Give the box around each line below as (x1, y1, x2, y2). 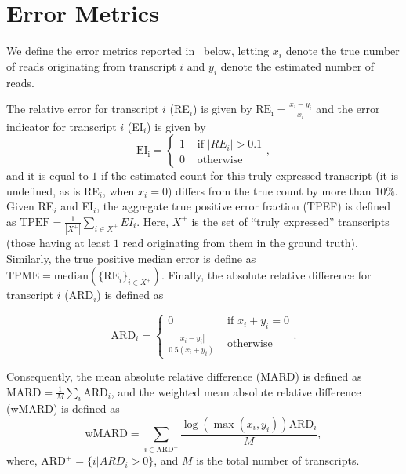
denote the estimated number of (220, 57, 375, 74)
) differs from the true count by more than (167, 182, 372, 199)
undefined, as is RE (6, 182, 100, 199)
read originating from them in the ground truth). (122, 235, 358, 251)
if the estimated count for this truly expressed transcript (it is (101, 167, 399, 184)
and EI (60, 198, 94, 214)
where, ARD (6, 452, 66, 469)
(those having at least (6, 235, 111, 251)
